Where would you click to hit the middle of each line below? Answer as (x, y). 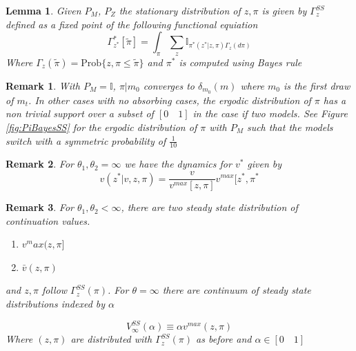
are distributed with (111, 339)
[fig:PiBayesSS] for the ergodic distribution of (101, 127)
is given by (284, 10)
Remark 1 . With (43, 85)
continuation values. (48, 220)
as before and (224, 339)
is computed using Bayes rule (240, 62)
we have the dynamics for (178, 164)
